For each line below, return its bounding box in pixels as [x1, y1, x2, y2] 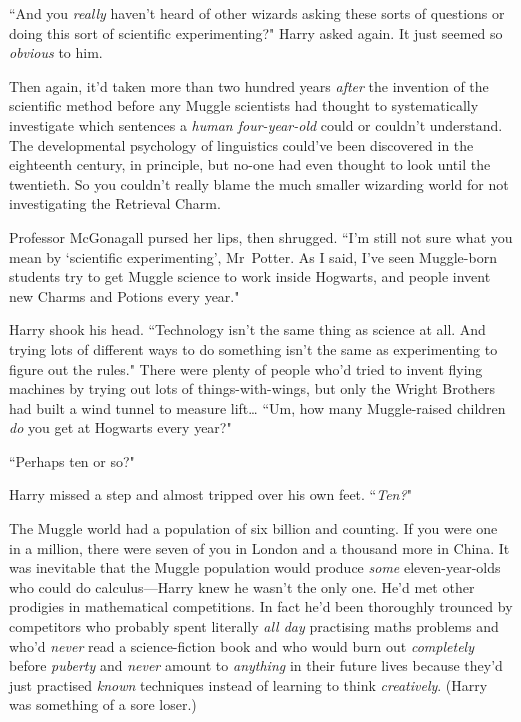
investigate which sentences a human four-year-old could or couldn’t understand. [9, 114, 503, 135]
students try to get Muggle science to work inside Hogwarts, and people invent [9, 266, 491, 287]
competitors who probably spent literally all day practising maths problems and [9, 616, 499, 637]
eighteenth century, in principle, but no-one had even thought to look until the [9, 154, 491, 175]
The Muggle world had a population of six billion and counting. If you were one [9, 518, 498, 539]
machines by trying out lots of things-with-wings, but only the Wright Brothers [9, 378, 496, 399]
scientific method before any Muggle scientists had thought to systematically [9, 95, 479, 116]
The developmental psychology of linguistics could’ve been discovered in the [9, 134, 474, 155]
